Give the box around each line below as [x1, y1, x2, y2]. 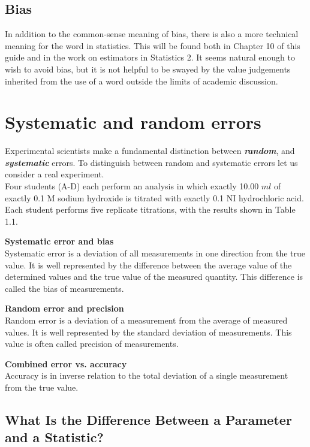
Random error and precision [5, 302, 124, 315]
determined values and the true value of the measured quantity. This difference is [5, 270, 303, 283]
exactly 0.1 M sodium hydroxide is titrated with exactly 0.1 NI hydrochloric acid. [5, 191, 304, 204]
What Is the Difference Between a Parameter [5, 410, 292, 428]
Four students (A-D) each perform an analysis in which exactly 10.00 [5, 180, 259, 192]
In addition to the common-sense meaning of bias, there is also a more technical [5, 28, 299, 40]
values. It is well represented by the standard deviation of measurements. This [5, 325, 292, 338]
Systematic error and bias [5, 235, 114, 247]
